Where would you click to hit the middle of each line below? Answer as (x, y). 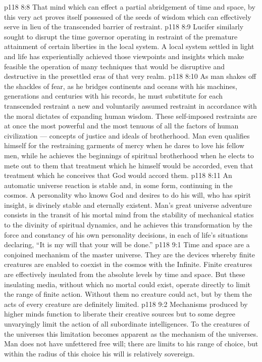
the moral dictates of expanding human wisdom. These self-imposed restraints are (130, 116)
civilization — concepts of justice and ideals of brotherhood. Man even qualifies (127, 135)
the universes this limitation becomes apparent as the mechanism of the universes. (131, 333)
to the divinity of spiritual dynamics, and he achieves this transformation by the (128, 225)
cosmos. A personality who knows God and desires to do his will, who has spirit (127, 195)
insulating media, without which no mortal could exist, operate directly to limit (127, 284)
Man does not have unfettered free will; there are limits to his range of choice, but (131, 344)
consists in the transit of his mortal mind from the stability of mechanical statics (129, 215)
